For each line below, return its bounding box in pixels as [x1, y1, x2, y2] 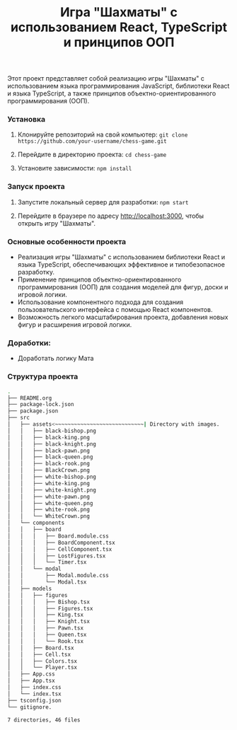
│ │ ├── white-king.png [7, 480, 91, 487]
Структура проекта [7, 372, 79, 382]
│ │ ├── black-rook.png [7, 460, 91, 468]
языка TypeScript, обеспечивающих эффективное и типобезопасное [17, 260, 225, 269]
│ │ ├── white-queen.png [7, 499, 93, 506]
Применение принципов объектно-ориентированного [17, 275, 182, 284]
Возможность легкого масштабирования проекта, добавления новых [17, 313, 229, 322]
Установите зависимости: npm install [17, 164, 132, 173]
